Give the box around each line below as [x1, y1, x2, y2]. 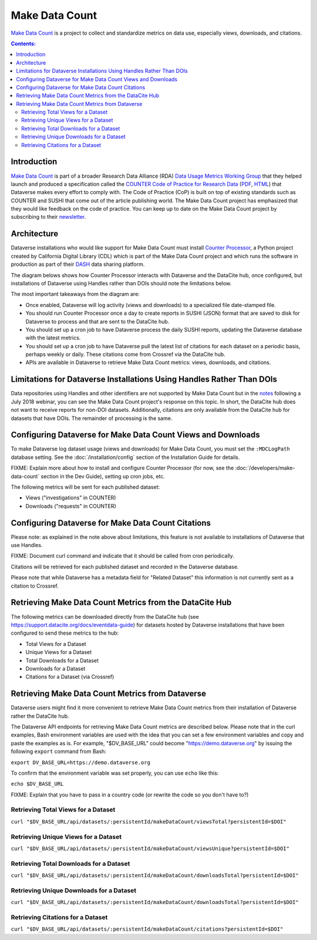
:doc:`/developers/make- [235, 465, 296, 472]
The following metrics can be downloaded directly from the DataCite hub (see [11, 613, 199, 620]
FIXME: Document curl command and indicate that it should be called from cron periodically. [11, 552, 235, 559]
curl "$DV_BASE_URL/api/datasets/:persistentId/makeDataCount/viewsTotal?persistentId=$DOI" [11, 818, 287, 825]
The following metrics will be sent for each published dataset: [11, 484, 160, 491]
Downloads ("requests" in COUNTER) [25, 502, 117, 509]
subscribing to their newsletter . [11, 214, 86, 221]
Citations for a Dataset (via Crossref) [25, 674, 114, 681]
